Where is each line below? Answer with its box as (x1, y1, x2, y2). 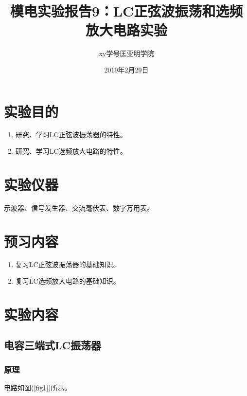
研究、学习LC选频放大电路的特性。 (15, 146, 127, 156)
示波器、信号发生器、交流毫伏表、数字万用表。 (4, 202, 154, 213)
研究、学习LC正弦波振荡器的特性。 (15, 129, 127, 140)
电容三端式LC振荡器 (4, 338, 101, 353)
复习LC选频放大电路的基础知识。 (15, 276, 120, 286)
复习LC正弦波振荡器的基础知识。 (15, 259, 120, 270)
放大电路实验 (85, 20, 167, 40)
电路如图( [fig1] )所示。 (4, 382, 71, 393)
